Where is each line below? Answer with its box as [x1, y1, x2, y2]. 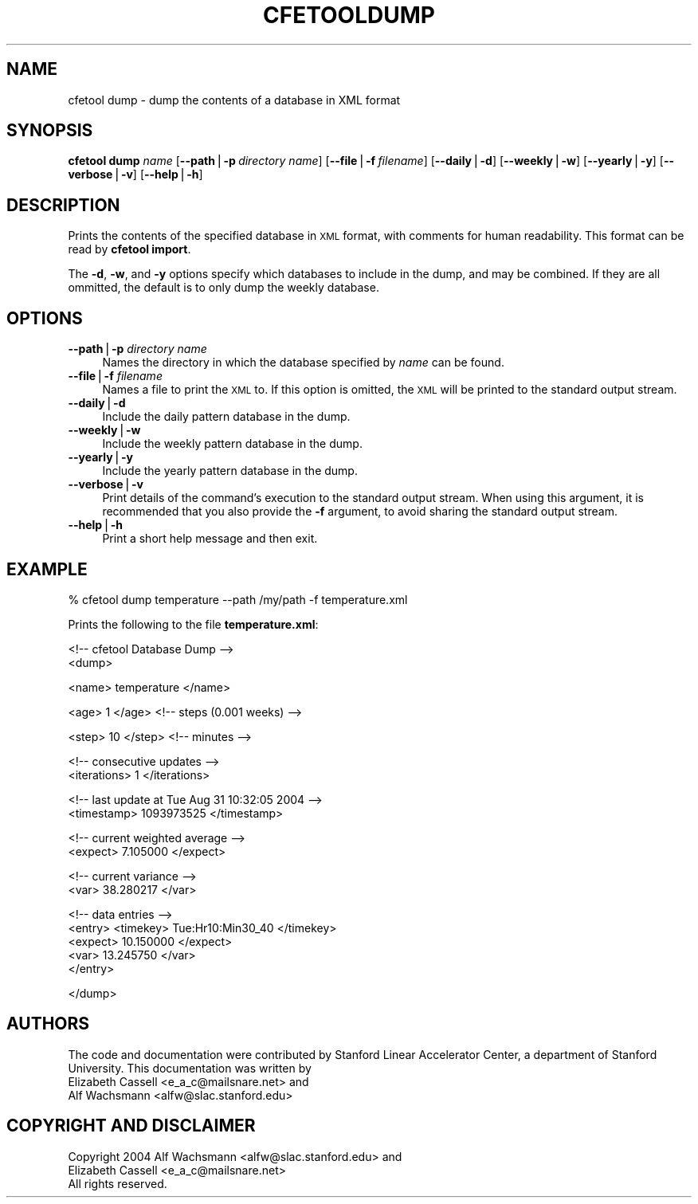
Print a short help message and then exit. [102, 531, 318, 546]
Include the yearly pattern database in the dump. [102, 464, 358, 478]
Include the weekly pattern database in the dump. [102, 437, 363, 451]
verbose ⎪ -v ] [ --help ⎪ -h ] [68, 167, 203, 182]
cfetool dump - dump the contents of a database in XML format [68, 92, 401, 107]
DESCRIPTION [6, 194, 120, 215]
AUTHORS [6, 1014, 90, 1034]
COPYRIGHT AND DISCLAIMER [6, 1116, 256, 1136]
